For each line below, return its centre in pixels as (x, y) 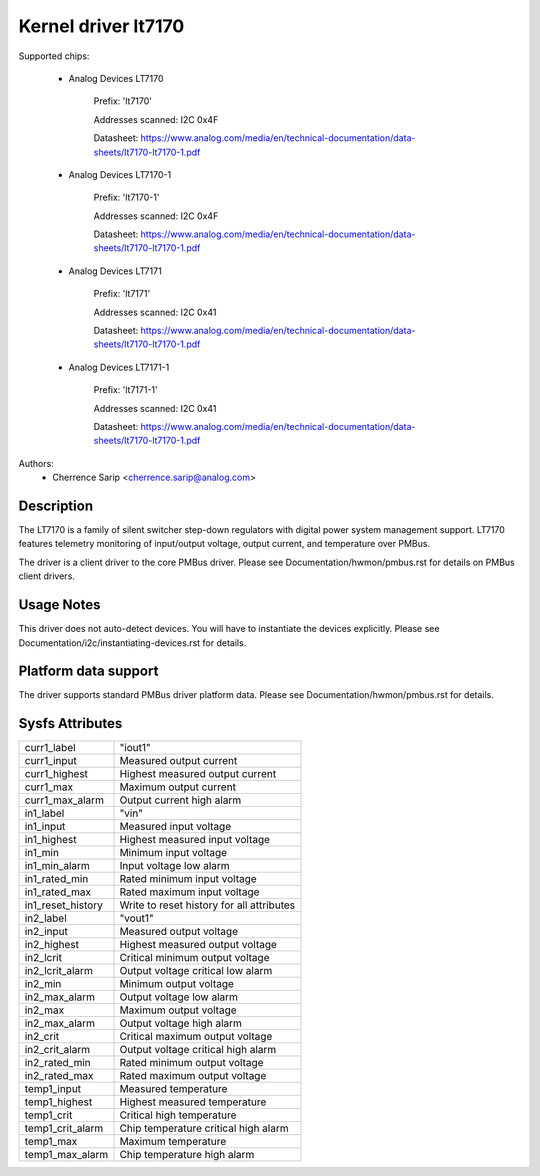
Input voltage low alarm (174, 866)
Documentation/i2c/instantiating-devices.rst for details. (132, 642)
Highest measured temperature (193, 1102)
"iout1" (135, 748)
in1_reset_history (64, 905)
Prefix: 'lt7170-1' (126, 197)
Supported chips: (54, 56)
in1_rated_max (58, 892)
